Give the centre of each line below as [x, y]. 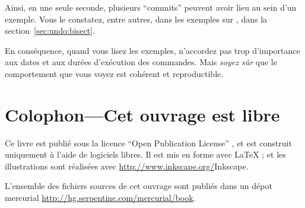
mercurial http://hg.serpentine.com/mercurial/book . [100, 198]
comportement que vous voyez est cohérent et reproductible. [114, 73]
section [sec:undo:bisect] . [50, 31]
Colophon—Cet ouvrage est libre [142, 114]
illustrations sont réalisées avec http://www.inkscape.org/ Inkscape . [127, 166]
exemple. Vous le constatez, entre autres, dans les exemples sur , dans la [136, 19]
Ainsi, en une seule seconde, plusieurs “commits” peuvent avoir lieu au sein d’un [151, 7]
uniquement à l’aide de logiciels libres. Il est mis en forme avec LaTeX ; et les [145, 154]
